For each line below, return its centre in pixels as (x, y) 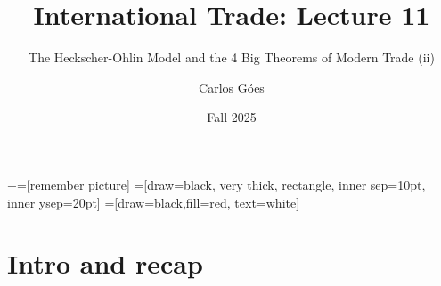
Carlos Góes (232, 87)
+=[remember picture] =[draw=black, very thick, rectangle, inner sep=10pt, (216, 184)
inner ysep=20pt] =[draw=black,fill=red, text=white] (154, 202)
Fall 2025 (232, 117)
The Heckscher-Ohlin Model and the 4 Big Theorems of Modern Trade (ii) (232, 57)
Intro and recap (105, 263)
